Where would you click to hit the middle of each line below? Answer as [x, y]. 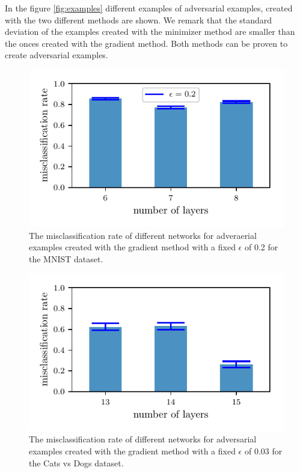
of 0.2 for [261, 247]
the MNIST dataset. [66, 258]
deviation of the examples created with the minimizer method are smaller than [150, 32]
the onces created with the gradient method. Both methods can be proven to [146, 43]
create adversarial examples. [57, 55]
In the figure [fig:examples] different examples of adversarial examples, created [149, 8]
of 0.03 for [263, 450]
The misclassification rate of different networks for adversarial [143, 439]
